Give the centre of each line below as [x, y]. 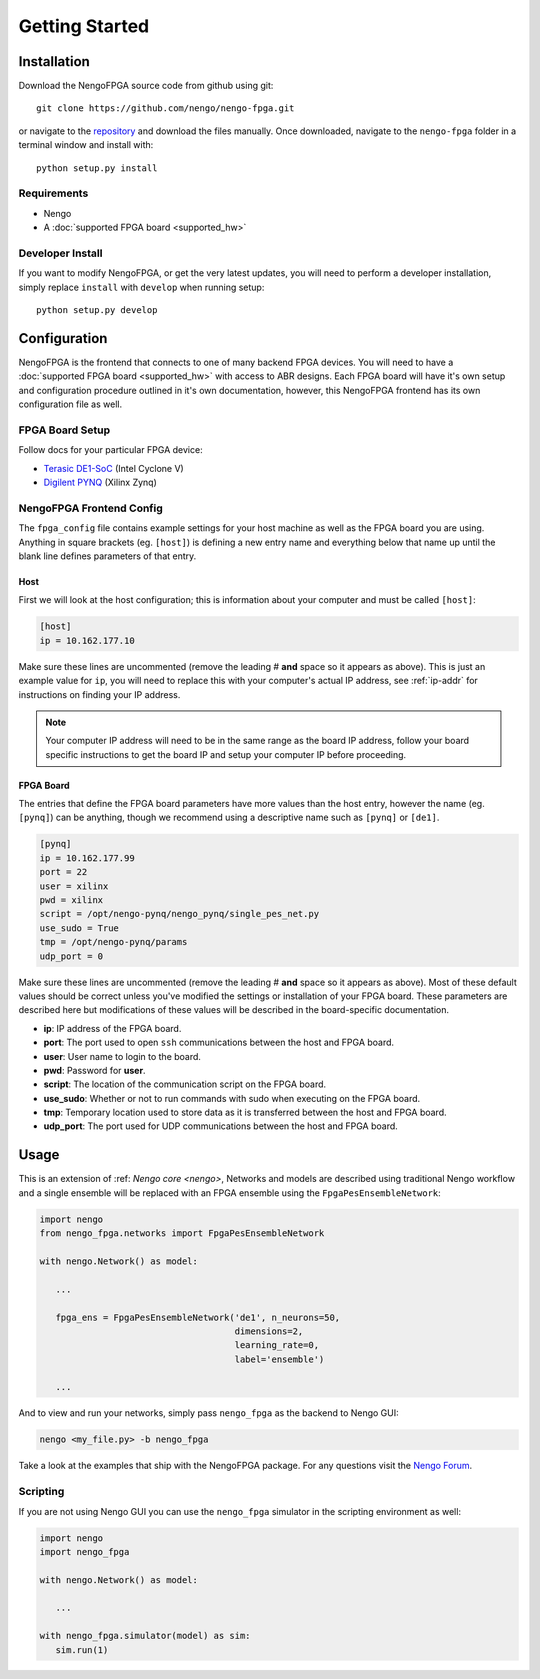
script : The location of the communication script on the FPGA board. [185, 1084]
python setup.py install [97, 168]
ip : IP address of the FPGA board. [112, 1028]
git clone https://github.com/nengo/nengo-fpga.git [165, 108]
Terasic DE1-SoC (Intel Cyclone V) [113, 468]
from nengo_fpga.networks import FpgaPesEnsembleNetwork [182, 1233]
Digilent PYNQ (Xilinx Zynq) [100, 482]
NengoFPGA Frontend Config [91, 508]
